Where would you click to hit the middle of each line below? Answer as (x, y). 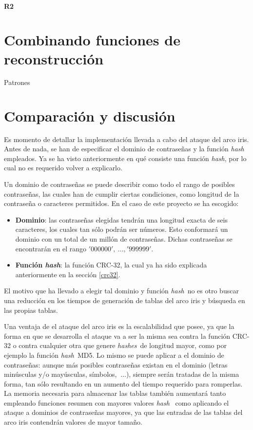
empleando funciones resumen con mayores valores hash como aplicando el (117, 402)
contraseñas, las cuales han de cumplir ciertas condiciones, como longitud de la (122, 194)
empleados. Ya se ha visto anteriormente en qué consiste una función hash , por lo (125, 158)
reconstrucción (54, 58)
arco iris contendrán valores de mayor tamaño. (73, 422)
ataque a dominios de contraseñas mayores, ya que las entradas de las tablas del (123, 412)
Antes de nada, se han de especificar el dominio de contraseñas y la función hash (124, 149)
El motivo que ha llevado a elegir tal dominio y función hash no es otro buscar (121, 291)
